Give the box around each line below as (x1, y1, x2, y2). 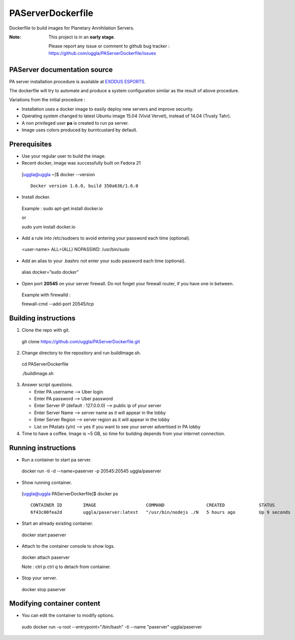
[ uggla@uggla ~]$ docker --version (21, 171, 95, 177)
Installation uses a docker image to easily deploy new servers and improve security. (21, 106, 194, 112)
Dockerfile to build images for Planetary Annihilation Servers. (9, 25, 135, 31)
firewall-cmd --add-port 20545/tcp (21, 301, 94, 307)
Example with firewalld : (21, 292, 71, 298)
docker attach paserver (21, 554, 70, 561)
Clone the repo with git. (21, 327, 70, 333)
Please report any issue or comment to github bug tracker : (48, 43, 170, 49)
